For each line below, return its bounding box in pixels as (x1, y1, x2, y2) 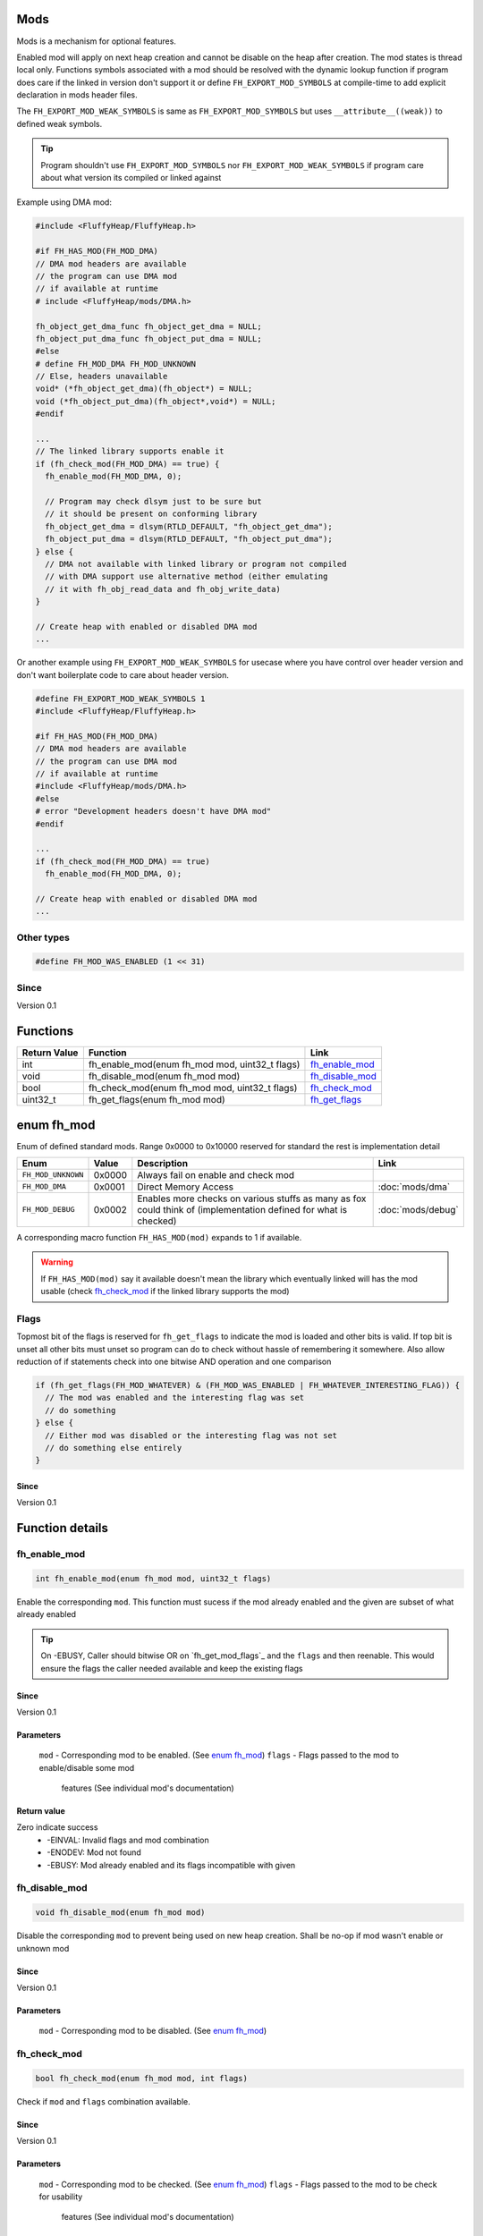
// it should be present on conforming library (45, 509, 258, 519)
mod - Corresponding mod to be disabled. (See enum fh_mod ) (38, 2026, 267, 2037)
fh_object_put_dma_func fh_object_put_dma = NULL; (35, 334, 263, 343)
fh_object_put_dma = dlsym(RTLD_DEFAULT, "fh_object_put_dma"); (45, 534, 333, 545)
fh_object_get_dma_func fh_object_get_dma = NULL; (35, 321, 263, 331)
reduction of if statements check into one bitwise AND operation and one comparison (16, 1356, 332, 1368)
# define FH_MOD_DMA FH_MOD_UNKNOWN (35, 359, 197, 368)
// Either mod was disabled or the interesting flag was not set (45, 1430, 338, 1440)
